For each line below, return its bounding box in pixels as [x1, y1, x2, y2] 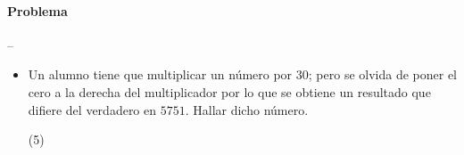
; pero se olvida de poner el [308, 65, 457, 84]
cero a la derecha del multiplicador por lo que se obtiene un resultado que [28, 82, 431, 101]
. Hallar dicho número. [185, 100, 309, 118]
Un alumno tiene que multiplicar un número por [28, 65, 293, 84]
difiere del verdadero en [28, 100, 157, 118]
